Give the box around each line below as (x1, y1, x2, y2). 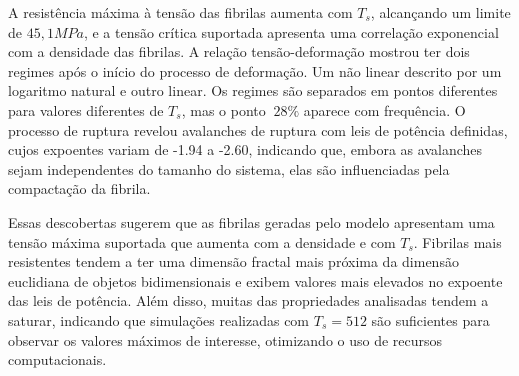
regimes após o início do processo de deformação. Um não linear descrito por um (8, 60, 502, 81)
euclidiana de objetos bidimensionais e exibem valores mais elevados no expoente (8, 270, 503, 291)
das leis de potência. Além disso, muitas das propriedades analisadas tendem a (8, 290, 489, 311)
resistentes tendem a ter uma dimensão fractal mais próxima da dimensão (8, 251, 459, 272)
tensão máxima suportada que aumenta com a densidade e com (8, 231, 396, 252)
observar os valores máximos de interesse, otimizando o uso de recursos (8, 329, 443, 350)
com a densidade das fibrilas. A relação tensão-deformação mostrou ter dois (8, 41, 470, 62)
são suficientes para (371, 309, 490, 330)
